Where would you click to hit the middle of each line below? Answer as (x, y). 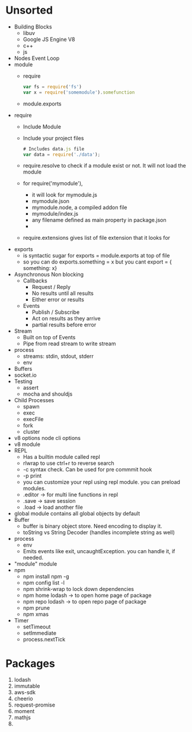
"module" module (36, 564)
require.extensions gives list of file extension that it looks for (96, 238)
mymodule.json (50, 201)
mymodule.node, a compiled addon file (79, 207)
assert (31, 388)
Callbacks (35, 281)
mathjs (22, 718)
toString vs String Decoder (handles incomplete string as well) (99, 532)
